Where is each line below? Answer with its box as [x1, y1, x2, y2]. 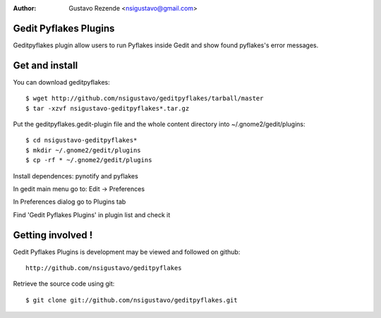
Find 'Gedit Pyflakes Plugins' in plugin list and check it [13, 210, 171, 219]
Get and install [13, 59, 78, 71]
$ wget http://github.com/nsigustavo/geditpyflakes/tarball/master [25, 94, 264, 102]
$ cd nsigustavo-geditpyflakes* [25, 136, 138, 145]
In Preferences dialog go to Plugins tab [13, 197, 126, 206]
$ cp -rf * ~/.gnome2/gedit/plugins [25, 156, 152, 164]
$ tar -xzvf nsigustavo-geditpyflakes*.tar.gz [25, 104, 190, 112]
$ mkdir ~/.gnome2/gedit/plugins [25, 146, 141, 154]
